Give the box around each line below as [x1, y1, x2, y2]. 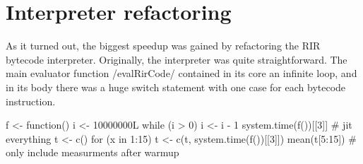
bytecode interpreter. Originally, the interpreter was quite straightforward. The [6, 52, 347, 66]
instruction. [6, 93, 56, 108]
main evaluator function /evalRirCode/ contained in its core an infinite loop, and [6, 66, 357, 81]
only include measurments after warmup [6, 145, 179, 160]
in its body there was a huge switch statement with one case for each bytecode [6, 79, 346, 94]
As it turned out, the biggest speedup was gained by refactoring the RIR [6, 38, 321, 53]
